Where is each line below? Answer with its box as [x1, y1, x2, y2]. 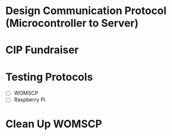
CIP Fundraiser [5, 43, 79, 57]
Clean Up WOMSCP [5, 117, 102, 130]
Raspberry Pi [13, 96, 46, 103]
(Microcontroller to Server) [5, 16, 139, 30]
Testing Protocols [5, 70, 93, 83]
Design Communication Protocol [5, 4, 167, 18]
